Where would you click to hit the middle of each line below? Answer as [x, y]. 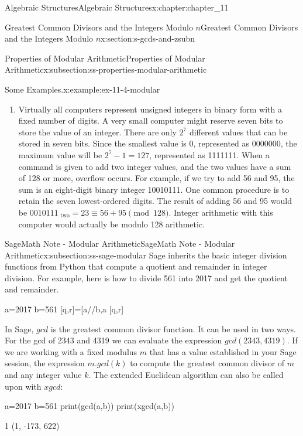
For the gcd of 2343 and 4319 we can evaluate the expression [113, 340]
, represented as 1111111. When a [209, 154]
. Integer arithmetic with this [221, 212]
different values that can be [238, 132]
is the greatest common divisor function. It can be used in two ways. [173, 328]
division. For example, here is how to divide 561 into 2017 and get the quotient [146, 277]
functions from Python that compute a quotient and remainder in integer [136, 266]
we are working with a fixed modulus [71, 351]
